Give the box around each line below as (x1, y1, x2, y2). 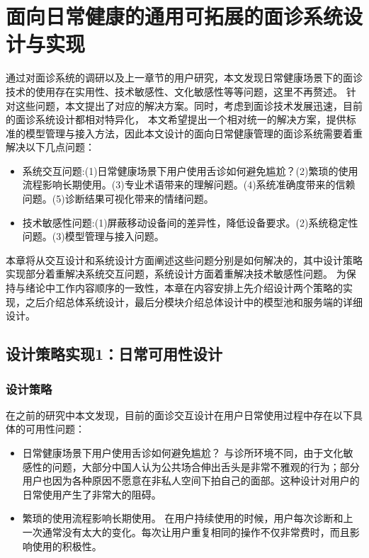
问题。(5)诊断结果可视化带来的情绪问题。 (22, 191, 214, 206)
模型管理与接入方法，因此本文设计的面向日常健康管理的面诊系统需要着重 (25, 125, 363, 140)
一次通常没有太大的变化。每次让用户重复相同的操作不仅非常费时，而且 (22, 524, 350, 539)
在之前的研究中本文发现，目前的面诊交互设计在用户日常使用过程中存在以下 (6, 407, 353, 422)
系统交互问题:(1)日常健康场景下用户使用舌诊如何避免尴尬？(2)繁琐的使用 (22, 163, 358, 178)
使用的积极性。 (32, 538, 102, 553)
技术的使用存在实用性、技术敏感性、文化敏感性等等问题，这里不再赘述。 (6, 84, 343, 98)
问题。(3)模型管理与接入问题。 (22, 229, 164, 244)
